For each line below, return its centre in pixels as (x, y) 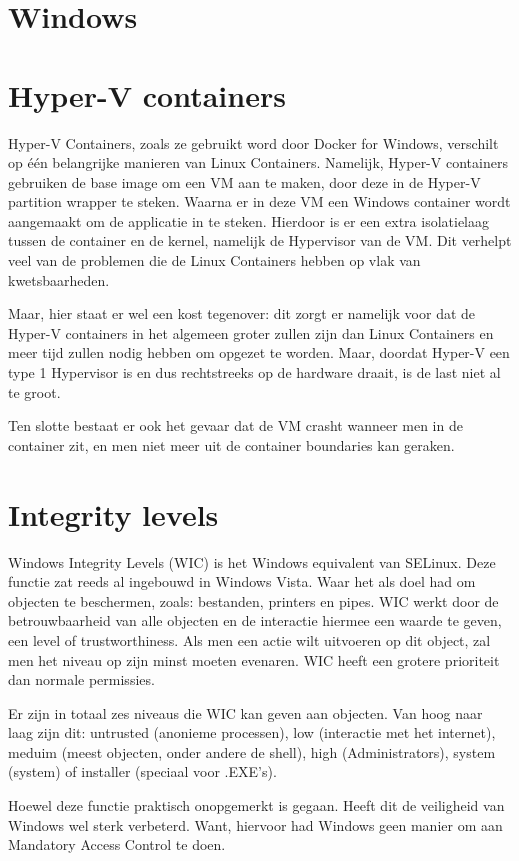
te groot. (34, 391)
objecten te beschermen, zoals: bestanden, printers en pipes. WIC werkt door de (253, 600)
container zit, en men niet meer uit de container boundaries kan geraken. (231, 444)
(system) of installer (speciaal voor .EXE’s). (142, 771)
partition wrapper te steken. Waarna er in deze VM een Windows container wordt (259, 201)
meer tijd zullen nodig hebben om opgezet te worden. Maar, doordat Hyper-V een (259, 352)
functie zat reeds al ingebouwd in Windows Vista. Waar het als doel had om (242, 581)
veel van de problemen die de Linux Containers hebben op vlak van (214, 260)
